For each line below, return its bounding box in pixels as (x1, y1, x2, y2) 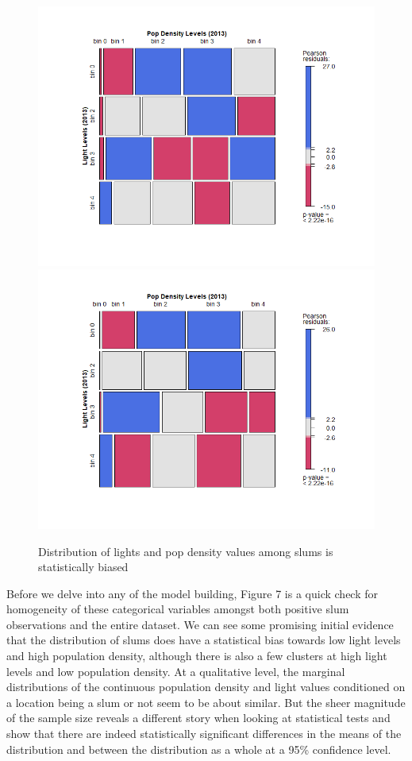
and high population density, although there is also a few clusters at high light (6, 647, 387, 664)
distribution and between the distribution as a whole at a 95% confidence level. (6, 740, 391, 757)
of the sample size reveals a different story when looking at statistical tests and (6, 709, 391, 726)
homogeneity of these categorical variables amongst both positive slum (6, 601, 349, 617)
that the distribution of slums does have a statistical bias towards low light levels (6, 632, 401, 648)
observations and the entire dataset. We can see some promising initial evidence (6, 616, 394, 632)
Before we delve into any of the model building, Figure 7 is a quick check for (6, 585, 379, 601)
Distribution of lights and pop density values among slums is (38, 543, 333, 559)
